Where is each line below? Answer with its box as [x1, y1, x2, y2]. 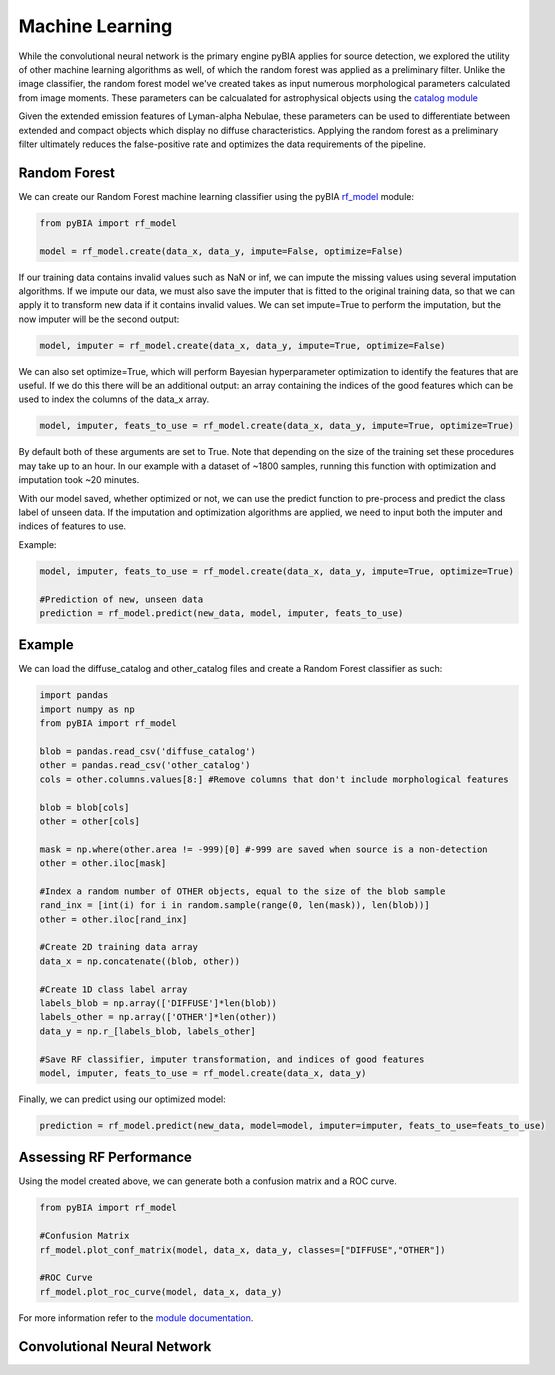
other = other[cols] [39, 815, 140, 827]
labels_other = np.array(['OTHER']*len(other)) [39, 1011, 277, 1023]
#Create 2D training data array [39, 941, 199, 953]
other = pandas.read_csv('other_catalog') [39, 760, 251, 771]
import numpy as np [39, 703, 135, 715]
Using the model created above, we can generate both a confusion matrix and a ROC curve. [18, 1175, 397, 1187]
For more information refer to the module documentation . [18, 1311, 254, 1324]
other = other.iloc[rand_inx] [39, 913, 188, 925]
